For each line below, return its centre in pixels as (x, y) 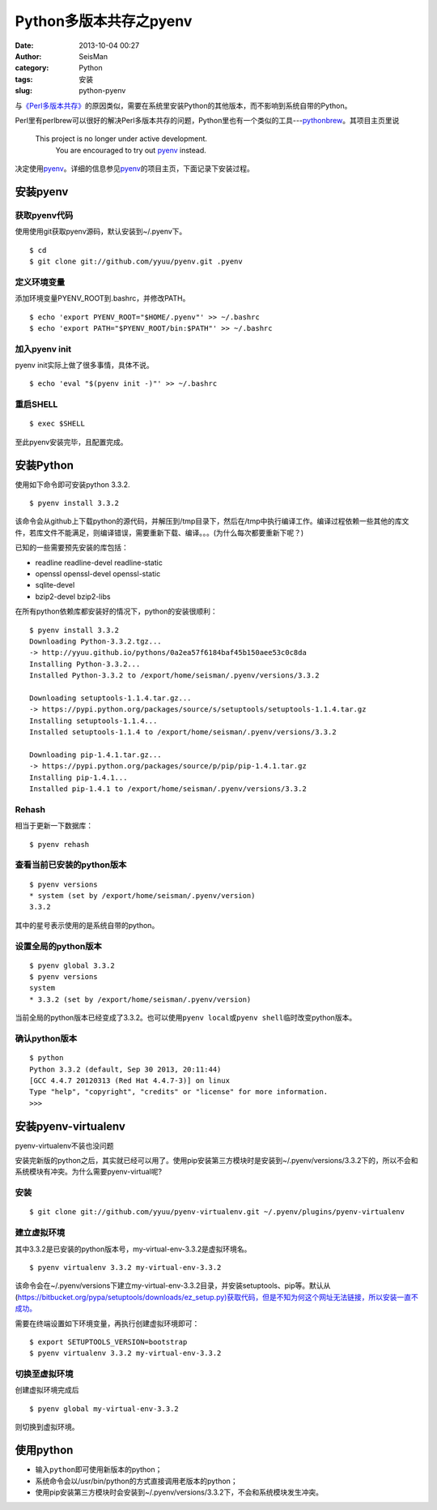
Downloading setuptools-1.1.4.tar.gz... (110, 698)
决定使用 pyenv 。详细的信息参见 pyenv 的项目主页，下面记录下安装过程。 (134, 169)
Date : (24, 45)
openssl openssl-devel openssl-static (98, 574)
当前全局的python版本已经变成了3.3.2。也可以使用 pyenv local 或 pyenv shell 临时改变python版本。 (186, 1018)
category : (32, 68)
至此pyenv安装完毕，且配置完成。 (71, 442)
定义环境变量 (40, 282)
